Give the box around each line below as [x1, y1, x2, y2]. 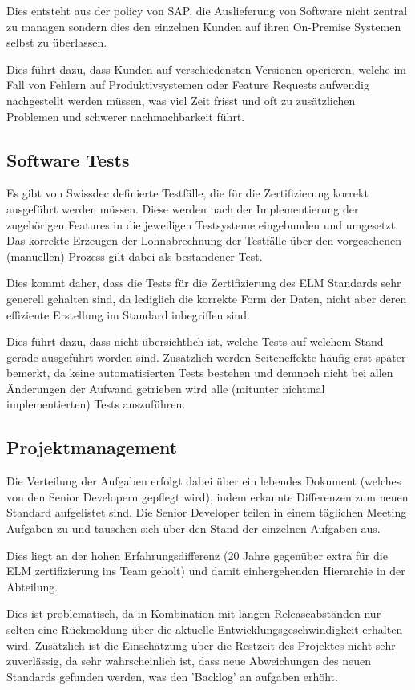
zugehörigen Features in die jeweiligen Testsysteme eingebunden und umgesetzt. [6, 216, 399, 233]
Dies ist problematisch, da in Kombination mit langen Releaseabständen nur [6, 605, 381, 622]
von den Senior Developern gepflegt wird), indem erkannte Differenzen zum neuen [6, 488, 409, 505]
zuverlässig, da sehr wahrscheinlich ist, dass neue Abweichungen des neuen [6, 652, 371, 669]
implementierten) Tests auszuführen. [6, 396, 186, 412]
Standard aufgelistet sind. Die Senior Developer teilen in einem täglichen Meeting [6, 504, 407, 521]
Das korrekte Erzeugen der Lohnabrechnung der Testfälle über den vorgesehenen [6, 232, 402, 249]
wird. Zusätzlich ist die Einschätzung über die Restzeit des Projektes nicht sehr [6, 636, 396, 653]
